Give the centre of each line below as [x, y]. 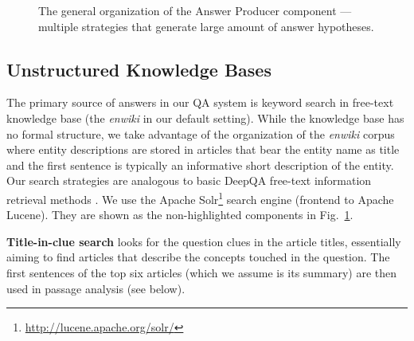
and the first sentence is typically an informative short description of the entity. [200, 165]
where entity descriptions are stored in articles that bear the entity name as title [203, 149]
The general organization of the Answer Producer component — [195, 10]
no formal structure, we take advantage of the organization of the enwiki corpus [201, 133]
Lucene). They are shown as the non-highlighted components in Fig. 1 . [180, 215]
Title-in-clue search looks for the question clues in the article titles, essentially [204, 241]
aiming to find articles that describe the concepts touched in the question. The [198, 257]
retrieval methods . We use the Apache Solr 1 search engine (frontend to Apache [200, 198]
